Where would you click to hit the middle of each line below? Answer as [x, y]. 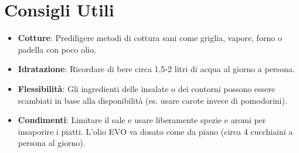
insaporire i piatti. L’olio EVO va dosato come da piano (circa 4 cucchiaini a [155, 131]
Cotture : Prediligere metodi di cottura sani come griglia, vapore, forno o [150, 38]
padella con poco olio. [57, 49]
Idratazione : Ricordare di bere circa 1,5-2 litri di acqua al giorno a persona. [156, 69]
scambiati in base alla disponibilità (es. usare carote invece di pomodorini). [152, 100]
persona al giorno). [52, 143]
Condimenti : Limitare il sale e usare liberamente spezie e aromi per [142, 120]
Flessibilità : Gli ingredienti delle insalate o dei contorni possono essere [147, 88]
